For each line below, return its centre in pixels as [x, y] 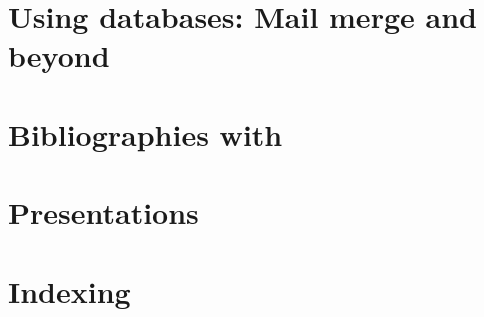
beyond [59, 55]
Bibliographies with [145, 133]
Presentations [103, 212]
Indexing [69, 290]
